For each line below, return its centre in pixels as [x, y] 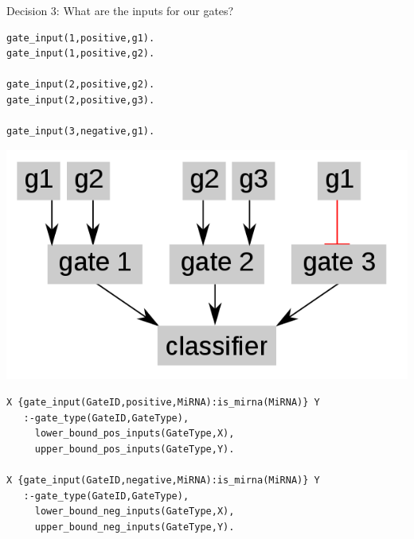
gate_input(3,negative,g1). [81, 132]
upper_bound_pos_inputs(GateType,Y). [135, 449]
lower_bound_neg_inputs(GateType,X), [135, 512]
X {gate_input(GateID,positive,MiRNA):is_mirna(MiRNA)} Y [163, 403]
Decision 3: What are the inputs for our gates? [120, 10]
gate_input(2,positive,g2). [81, 85]
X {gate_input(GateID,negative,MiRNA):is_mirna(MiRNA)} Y [163, 481]
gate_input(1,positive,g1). [81, 38]
